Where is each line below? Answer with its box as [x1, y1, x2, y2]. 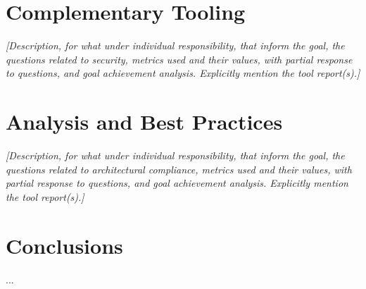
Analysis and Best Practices [6, 107, 283, 136]
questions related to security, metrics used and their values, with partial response [6, 51, 353, 66]
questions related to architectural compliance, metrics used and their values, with [6, 161, 352, 176]
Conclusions [6, 230, 123, 259]
